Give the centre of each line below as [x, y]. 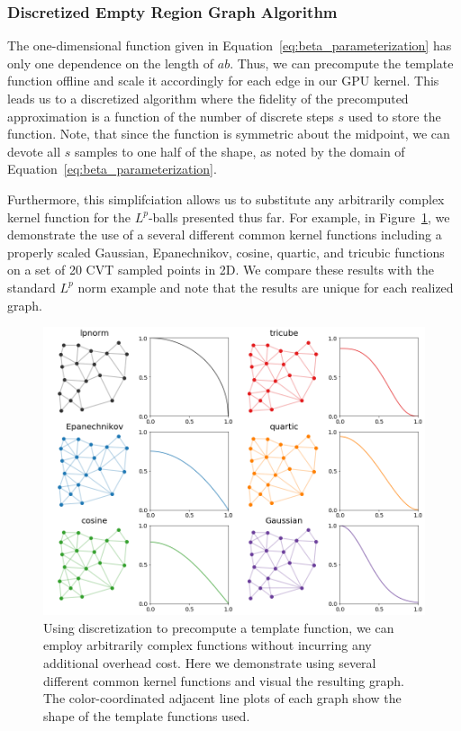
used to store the [394, 116]
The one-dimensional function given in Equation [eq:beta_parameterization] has [230, 45]
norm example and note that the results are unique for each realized [266, 287]
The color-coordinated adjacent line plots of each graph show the [222, 698]
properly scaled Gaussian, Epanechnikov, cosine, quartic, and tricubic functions [226, 252]
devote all [34, 151]
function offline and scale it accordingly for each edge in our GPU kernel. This [223, 81]
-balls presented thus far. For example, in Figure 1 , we [299, 217]
